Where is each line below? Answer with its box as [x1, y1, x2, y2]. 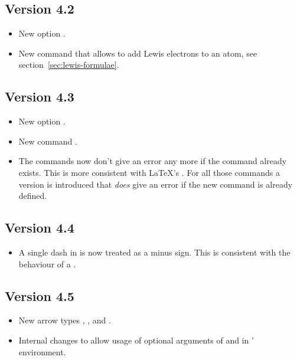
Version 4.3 [5, 87, 74, 106]
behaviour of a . [18, 257, 76, 270]
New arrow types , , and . [18, 314, 111, 326]
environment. [18, 345, 66, 358]
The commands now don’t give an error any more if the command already [18, 155, 287, 167]
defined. [18, 189, 47, 202]
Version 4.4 [5, 218, 74, 237]
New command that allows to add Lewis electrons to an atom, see [18, 47, 257, 59]
